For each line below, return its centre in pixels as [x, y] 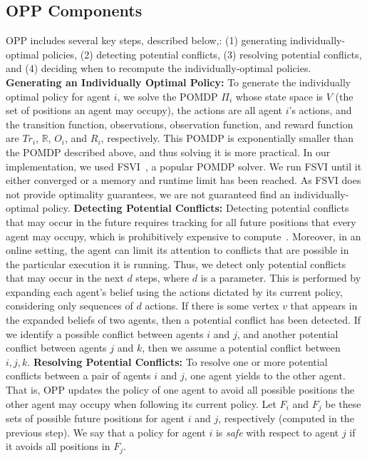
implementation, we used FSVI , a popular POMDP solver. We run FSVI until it [184, 166]
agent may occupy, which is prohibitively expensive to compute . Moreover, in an [183, 236]
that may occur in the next [65, 278]
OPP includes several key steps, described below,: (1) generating [146, 40]
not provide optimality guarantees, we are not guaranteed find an [148, 194]
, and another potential [288, 333]
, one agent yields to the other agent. [265, 375]
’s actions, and [320, 110]
